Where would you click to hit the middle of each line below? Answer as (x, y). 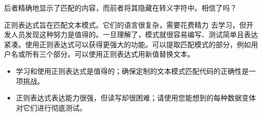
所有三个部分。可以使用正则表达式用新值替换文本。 (110, 54)
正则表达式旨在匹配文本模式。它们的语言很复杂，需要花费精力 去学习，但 (125, 24)
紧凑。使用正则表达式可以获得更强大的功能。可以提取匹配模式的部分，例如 (127, 44)
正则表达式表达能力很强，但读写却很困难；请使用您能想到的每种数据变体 (136, 98)
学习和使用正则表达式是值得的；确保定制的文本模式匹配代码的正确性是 (132, 71)
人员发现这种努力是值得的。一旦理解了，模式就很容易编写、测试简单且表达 (134, 34)
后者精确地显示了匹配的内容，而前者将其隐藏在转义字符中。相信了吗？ (120, 8)
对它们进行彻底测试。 (51, 107)
